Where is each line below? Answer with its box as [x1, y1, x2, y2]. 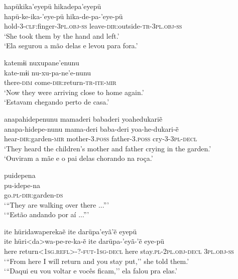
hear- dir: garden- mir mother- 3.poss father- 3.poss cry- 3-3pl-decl [4, 133, 197, 144]
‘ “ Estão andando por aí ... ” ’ [4, 209, 89, 220]
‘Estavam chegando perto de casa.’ [4, 97, 109, 107]
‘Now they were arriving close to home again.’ [4, 86, 144, 97]
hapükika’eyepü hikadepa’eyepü [4, 1, 101, 11]
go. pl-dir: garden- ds [4, 190, 63, 200]
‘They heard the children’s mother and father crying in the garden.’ [4, 143, 211, 153]
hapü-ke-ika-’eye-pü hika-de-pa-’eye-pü [4, 11, 123, 21]
